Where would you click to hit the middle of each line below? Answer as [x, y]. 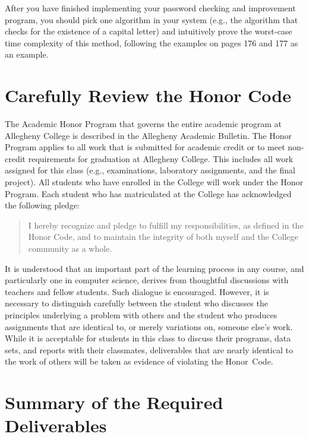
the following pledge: [42, 205]
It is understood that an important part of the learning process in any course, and [154, 268]
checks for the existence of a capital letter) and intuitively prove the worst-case [149, 31]
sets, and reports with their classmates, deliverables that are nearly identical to [149, 349]
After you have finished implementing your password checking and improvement [150, 8]
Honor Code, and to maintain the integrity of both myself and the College [163, 237]
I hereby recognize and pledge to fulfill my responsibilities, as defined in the [166, 225]
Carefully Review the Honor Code [148, 95]
